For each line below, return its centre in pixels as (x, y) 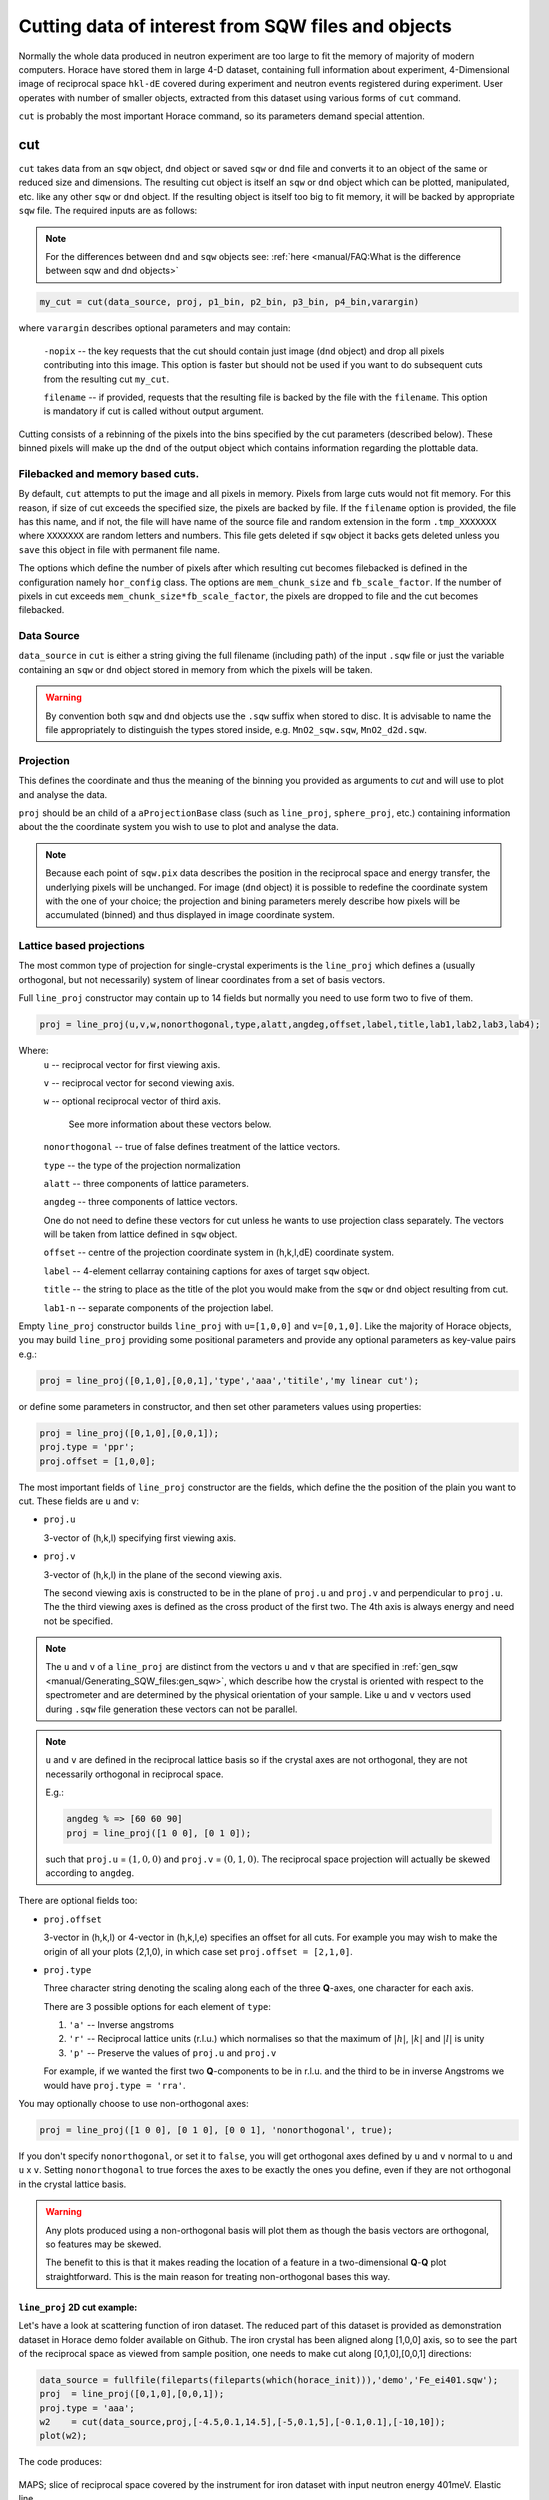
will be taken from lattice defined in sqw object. (140, 1234)
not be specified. (78, 1621)
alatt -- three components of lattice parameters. (146, 1183)
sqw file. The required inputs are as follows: (108, 211)
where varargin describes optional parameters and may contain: (154, 328)
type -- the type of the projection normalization (142, 1165)
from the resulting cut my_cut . (106, 379)
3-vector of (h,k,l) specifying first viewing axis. (140, 1537)
